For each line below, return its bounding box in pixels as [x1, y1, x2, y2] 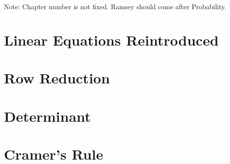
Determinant [4, 106, 91, 126]
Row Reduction [4, 68, 110, 88]
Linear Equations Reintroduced [4, 30, 219, 49]
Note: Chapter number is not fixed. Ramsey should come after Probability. [4, 1, 227, 11]
